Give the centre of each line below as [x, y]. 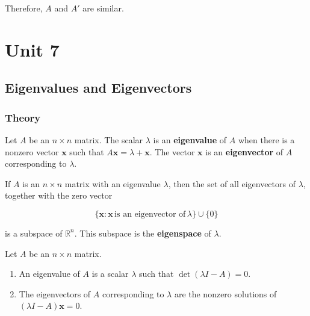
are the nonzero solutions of [225, 293]
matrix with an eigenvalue [113, 183]
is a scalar [110, 274]
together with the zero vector [59, 195]
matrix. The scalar [109, 139]
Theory [23, 117]
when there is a [266, 139]
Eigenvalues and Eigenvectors [98, 88]
